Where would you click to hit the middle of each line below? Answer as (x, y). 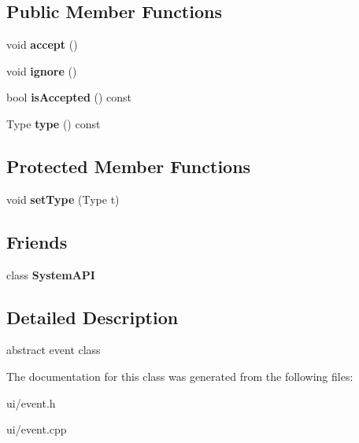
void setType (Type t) (63, 199)
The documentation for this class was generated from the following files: (180, 376)
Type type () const (54, 123)
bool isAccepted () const (69, 97)
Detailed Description (93, 317)
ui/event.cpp (37, 429)
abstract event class (54, 350)
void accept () (42, 44)
